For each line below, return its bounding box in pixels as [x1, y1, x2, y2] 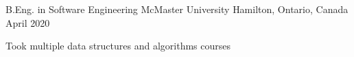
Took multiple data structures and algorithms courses [5, 38, 231, 53]
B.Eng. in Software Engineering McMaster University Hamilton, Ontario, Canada [5, 2, 349, 16]
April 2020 [5, 15, 50, 30]
